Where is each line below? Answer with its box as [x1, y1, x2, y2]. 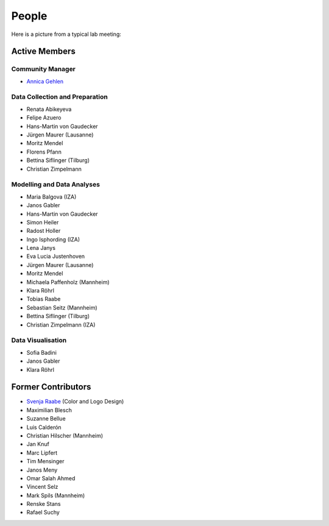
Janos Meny [26, 466, 58, 474]
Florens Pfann [26, 148, 62, 155]
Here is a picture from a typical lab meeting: [11, 30, 122, 38]
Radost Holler [26, 227, 61, 235]
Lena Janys [26, 244, 56, 252]
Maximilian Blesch [26, 406, 73, 414]
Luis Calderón [26, 424, 62, 431]
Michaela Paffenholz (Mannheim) [26, 278, 110, 286]
